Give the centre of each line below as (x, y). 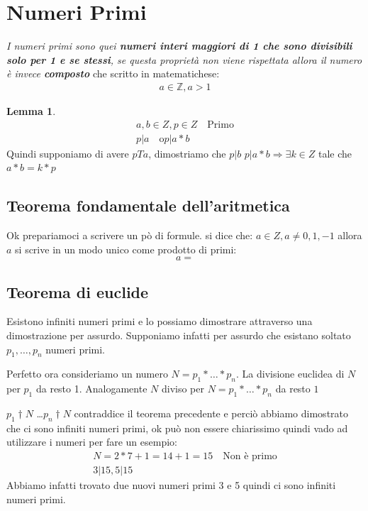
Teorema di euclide (78, 291)
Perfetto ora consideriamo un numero (87, 374)
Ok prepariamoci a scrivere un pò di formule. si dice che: (130, 235)
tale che (335, 153)
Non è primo (250, 456)
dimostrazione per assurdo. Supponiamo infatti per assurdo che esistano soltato (179, 335)
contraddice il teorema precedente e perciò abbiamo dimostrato (211, 413)
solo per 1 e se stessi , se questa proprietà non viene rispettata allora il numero (184, 59)
